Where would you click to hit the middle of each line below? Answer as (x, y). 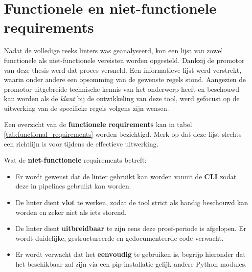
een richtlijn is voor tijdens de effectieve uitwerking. (81, 143)
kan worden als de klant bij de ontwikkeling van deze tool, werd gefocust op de (122, 98)
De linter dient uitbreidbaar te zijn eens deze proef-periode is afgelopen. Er (131, 228)
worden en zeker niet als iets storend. (71, 212)
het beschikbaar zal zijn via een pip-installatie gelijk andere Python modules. (131, 264)
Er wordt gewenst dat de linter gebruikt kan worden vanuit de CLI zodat (126, 176)
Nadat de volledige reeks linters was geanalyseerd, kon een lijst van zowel (114, 51)
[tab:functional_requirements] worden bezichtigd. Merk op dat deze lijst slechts (123, 134)
